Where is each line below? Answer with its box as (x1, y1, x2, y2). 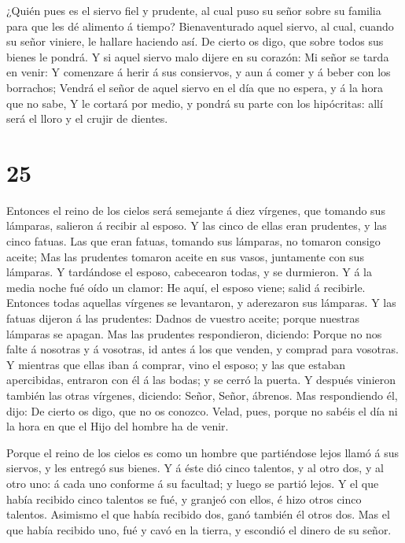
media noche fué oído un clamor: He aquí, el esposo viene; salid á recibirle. (6, 279, 366, 295)
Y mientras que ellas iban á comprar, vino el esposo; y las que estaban (6, 356, 346, 372)
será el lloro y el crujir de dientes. (6, 110, 168, 127)
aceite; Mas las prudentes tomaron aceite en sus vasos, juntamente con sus (6, 248, 364, 264)
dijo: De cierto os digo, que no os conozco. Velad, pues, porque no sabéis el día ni (6, 402, 398, 419)
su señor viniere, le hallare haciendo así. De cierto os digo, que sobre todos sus (6, 33, 384, 50)
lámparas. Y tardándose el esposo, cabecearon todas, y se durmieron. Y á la (6, 264, 372, 280)
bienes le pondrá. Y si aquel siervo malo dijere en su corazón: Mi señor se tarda (6, 48, 389, 65)
